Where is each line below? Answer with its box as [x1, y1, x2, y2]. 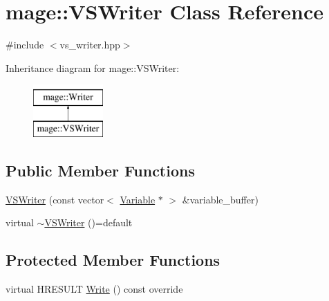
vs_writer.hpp [59, 37, 120, 52]
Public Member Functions [6, 159, 195, 181]
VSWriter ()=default [44, 215, 133, 230]
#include [6, 37, 44, 52]
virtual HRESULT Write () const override [6, 282, 183, 296]
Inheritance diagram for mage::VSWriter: [6, 60, 180, 75]
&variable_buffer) [182, 192, 258, 206]
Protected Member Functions [6, 249, 220, 271]
